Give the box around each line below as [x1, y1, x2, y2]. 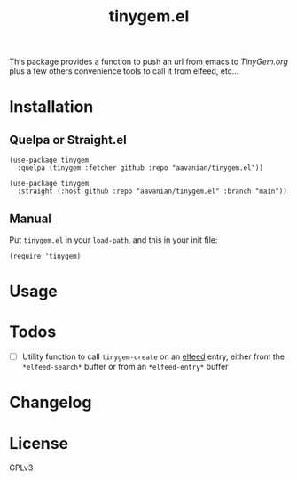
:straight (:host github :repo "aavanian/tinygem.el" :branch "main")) [17, 187, 288, 196]
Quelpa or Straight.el [9, 132, 127, 148]
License [9, 433, 69, 453]
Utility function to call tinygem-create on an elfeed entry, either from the [21, 351, 285, 362]
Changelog [9, 393, 92, 412]
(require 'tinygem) [9, 252, 82, 260]
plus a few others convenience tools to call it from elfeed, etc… [9, 66, 239, 76]
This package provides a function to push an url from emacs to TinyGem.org [9, 56, 288, 68]
